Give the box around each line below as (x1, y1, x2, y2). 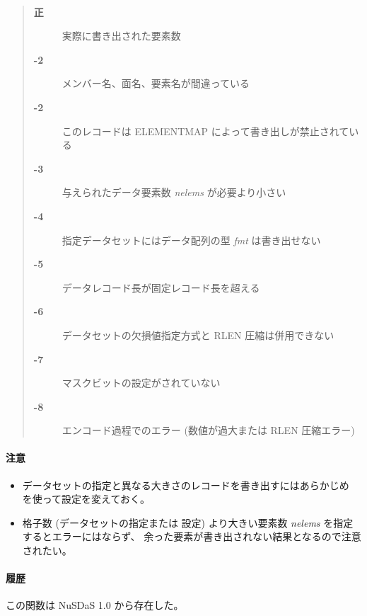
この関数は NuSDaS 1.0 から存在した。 (6, 598, 184, 612)
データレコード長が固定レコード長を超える (62, 280, 260, 295)
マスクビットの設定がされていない (62, 375, 221, 390)
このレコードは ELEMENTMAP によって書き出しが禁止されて (62, 123, 349, 138)
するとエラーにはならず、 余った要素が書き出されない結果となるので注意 (22, 529, 361, 544)
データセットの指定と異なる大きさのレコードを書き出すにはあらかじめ (22, 477, 349, 492)
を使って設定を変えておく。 (22, 491, 150, 506)
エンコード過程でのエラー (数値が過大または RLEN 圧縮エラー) (62, 423, 355, 438)
